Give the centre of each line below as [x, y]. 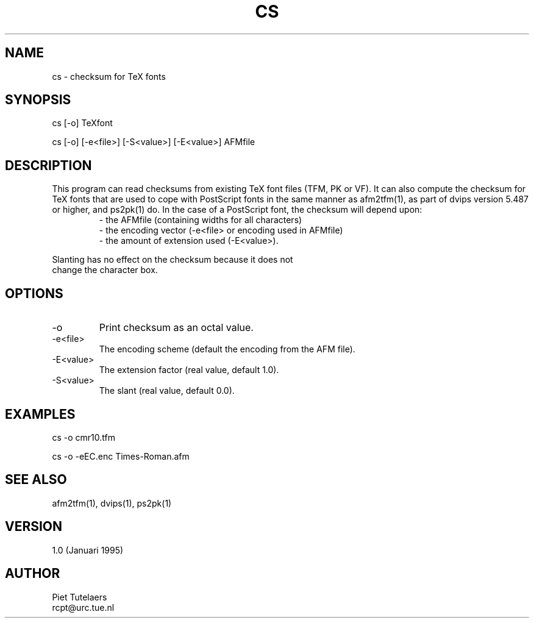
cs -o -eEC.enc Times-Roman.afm [121, 456]
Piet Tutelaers [80, 597]
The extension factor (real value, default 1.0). [189, 370]
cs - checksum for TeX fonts [109, 76]
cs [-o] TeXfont [82, 123]
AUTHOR [33, 574]
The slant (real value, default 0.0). [167, 391]
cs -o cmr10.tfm [84, 437]
